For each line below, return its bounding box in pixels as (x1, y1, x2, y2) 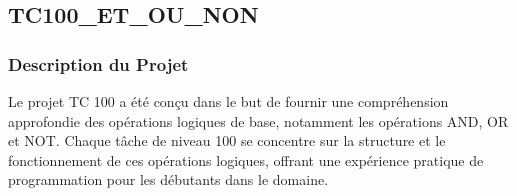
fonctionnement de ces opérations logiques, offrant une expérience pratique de (8, 149, 484, 170)
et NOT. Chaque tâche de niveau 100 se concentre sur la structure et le (8, 130, 446, 151)
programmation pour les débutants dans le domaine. (8, 169, 329, 190)
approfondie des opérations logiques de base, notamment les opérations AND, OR (8, 110, 509, 131)
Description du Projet (8, 51, 189, 76)
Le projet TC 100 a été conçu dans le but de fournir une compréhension (8, 91, 449, 111)
